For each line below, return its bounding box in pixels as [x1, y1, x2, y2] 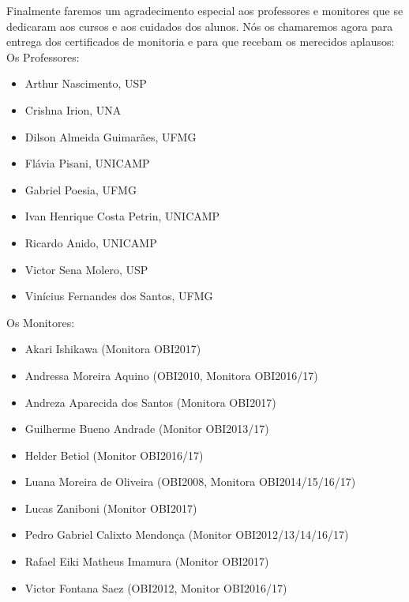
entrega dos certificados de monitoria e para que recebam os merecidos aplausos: [6, 33, 395, 50]
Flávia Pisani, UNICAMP [24, 155, 150, 171]
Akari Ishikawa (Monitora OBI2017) [24, 341, 201, 357]
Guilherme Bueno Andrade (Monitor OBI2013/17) [24, 420, 269, 437]
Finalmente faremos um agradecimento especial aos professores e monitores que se [6, 2, 403, 18]
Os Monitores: [6, 314, 75, 330]
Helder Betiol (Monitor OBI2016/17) [24, 446, 204, 463]
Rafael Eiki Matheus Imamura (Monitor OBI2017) [24, 553, 269, 570]
